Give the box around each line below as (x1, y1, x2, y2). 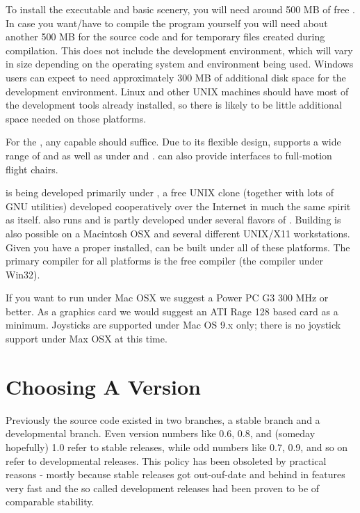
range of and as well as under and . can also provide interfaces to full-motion (6, 148, 332, 162)
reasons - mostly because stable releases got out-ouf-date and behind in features (6, 467, 345, 482)
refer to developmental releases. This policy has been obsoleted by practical (6, 453, 327, 468)
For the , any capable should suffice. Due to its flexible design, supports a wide (6, 134, 341, 149)
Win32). (6, 267, 40, 281)
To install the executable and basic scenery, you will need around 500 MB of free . (6, 2, 355, 16)
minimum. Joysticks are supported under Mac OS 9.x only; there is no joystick (6, 317, 341, 332)
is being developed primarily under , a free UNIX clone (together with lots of (6, 185, 334, 200)
